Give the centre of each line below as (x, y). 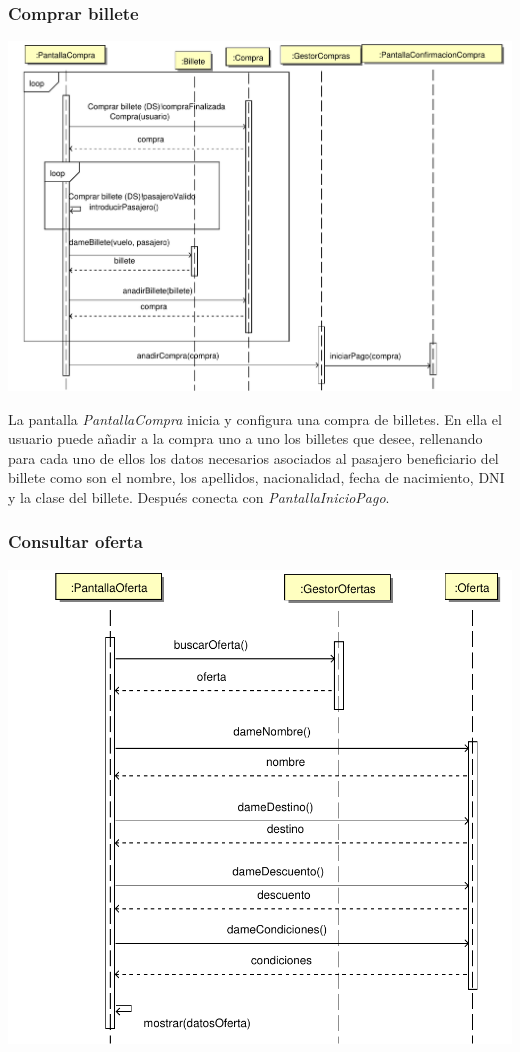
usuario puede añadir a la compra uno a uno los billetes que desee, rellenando (245, 438)
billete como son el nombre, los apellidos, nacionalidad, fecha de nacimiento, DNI (256, 477)
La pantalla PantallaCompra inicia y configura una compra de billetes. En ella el (255, 418)
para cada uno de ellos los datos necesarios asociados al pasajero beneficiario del (253, 457)
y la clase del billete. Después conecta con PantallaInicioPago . (199, 496)
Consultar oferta (76, 541)
